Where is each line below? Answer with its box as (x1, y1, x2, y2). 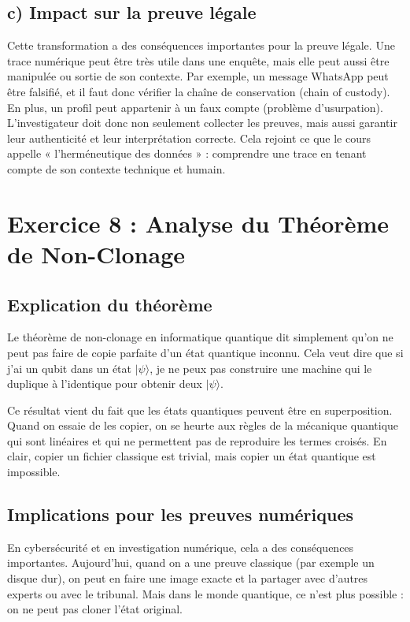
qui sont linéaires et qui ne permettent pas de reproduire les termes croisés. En (7, 432, 387, 449)
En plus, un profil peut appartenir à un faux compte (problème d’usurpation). (7, 99, 383, 115)
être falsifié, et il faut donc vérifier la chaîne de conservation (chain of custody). (7, 83, 390, 99)
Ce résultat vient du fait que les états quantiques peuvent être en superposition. (7, 401, 393, 418)
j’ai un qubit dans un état (7, 359, 132, 376)
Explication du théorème (7, 292, 212, 316)
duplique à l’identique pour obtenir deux (7, 375, 202, 392)
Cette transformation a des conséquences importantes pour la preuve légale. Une (7, 37, 395, 54)
